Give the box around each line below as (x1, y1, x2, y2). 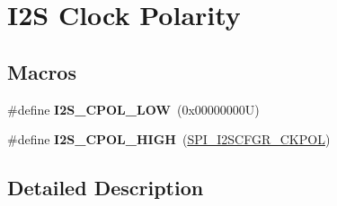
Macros (7, 57, 76, 85)
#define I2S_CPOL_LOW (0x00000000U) (7, 99, 260, 118)
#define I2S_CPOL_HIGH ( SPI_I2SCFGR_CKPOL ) (7, 130, 331, 149)
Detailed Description (7, 174, 204, 202)
